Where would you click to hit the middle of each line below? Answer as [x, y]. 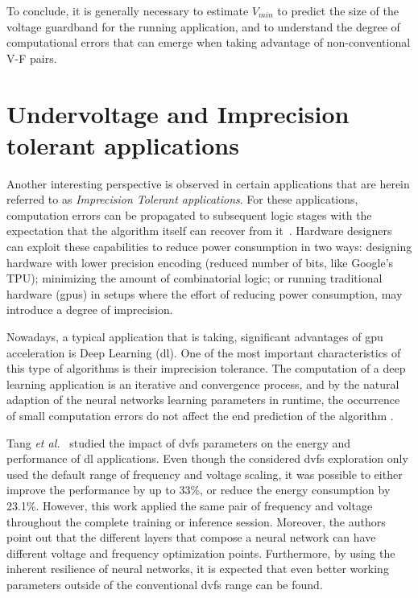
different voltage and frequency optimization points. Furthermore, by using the [201, 553]
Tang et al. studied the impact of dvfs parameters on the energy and [179, 442]
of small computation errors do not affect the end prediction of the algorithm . [200, 415]
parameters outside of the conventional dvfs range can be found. [165, 584]
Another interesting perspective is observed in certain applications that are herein [208, 183]
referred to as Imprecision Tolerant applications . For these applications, [182, 199]
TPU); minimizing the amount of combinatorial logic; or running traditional [195, 278]
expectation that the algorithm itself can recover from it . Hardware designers [199, 231]
